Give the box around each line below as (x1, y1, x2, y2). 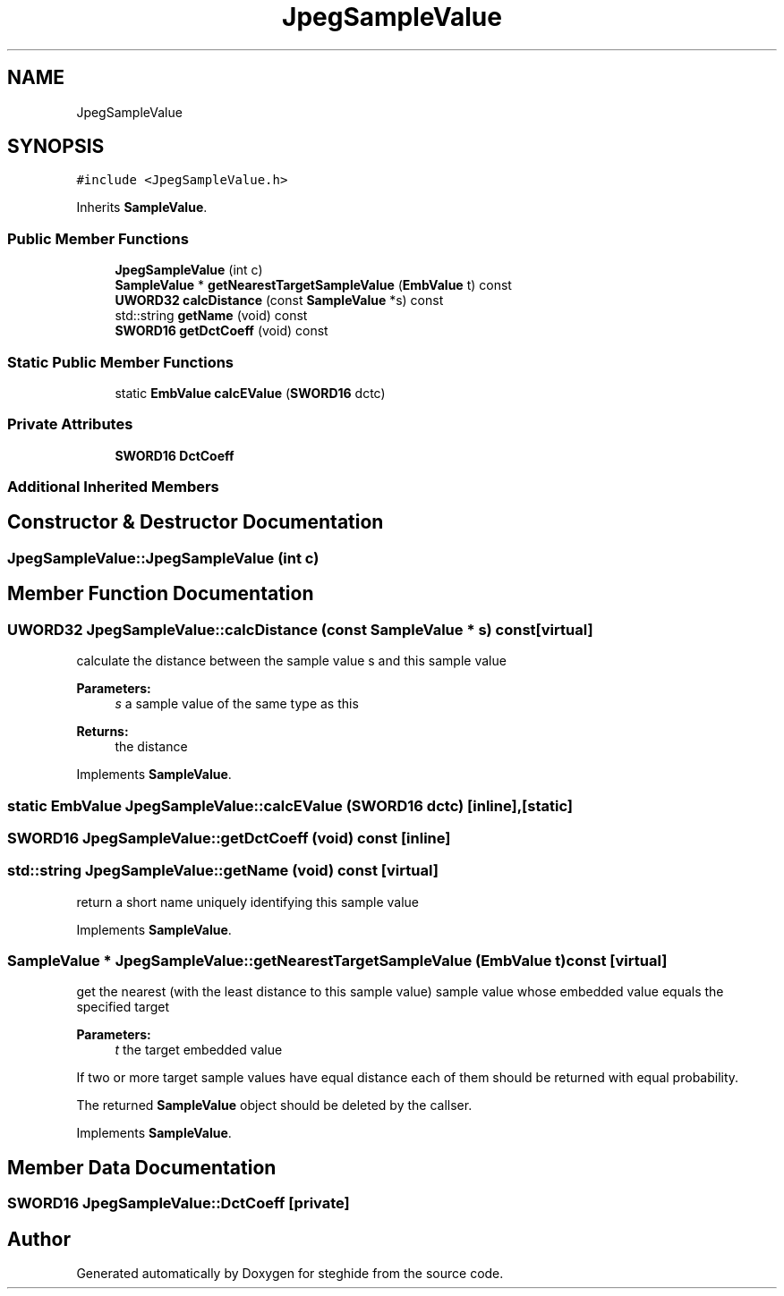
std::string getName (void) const (115, 308, 308, 324)
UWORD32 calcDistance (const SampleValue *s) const (115, 292, 444, 309)
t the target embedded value (115, 1042, 283, 1058)
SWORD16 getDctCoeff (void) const (115, 323, 328, 339)
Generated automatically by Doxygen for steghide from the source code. (76, 1266, 504, 1282)
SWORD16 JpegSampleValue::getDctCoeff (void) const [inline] (7, 828, 451, 847)
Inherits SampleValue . (76, 199, 208, 216)
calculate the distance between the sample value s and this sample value (76, 653, 507, 669)
